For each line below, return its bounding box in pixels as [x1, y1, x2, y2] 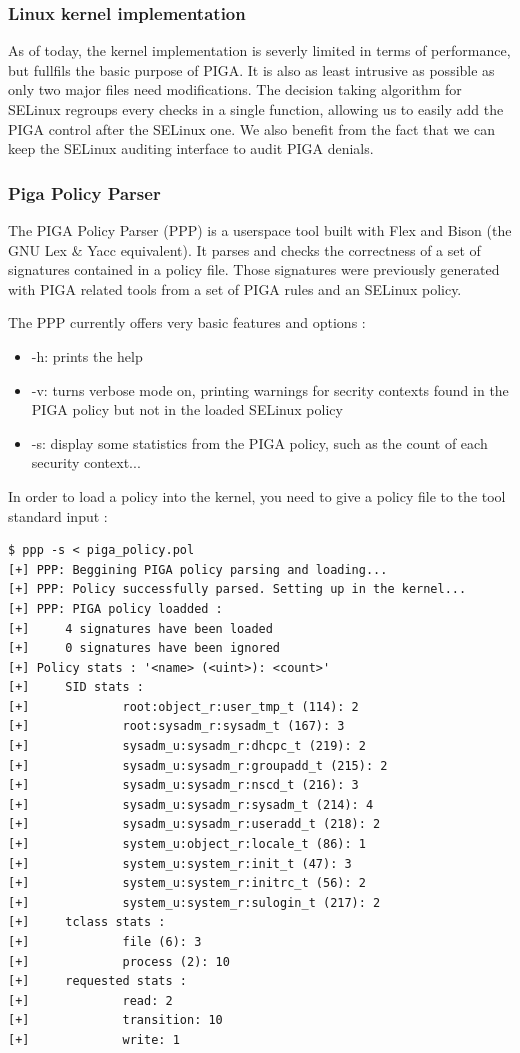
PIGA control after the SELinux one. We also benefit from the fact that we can [8, 118, 495, 139]
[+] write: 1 [8, 1032, 180, 1047]
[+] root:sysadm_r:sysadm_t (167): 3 [8, 719, 345, 734]
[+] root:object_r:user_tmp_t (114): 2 [8, 699, 359, 714]
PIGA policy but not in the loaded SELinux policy [31, 399, 343, 420]
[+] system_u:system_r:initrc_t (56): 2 [8, 876, 366, 891]
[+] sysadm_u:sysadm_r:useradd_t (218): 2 [8, 817, 381, 832]
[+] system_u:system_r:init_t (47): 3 [8, 856, 352, 871]
